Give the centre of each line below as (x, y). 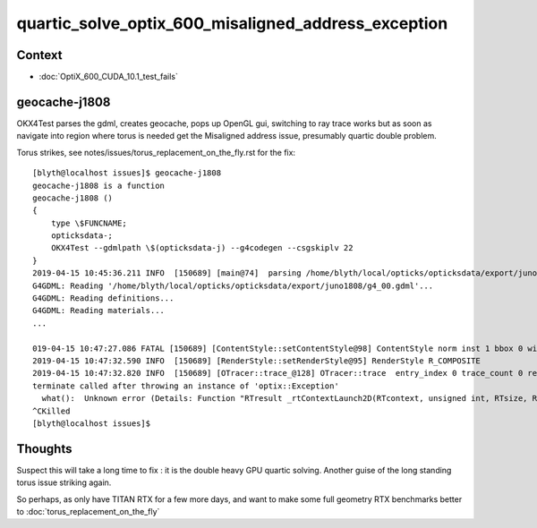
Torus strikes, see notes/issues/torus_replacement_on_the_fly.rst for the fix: (156, 152)
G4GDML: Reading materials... (99, 311)
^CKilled (51, 411)
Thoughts (44, 449)
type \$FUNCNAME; (89, 223)
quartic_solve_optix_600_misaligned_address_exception (232, 23)
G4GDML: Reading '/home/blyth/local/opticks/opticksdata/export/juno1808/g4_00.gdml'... (233, 285)
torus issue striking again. (64, 482)
